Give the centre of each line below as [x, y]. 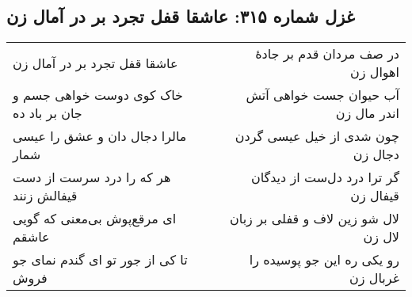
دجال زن [376, 154]
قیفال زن [375, 196]
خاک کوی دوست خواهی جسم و [98, 95]
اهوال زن [374, 72]
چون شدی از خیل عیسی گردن [317, 136]
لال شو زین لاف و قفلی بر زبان [315, 219]
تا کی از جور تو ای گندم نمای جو [100, 260]
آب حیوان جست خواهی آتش [322, 95]
